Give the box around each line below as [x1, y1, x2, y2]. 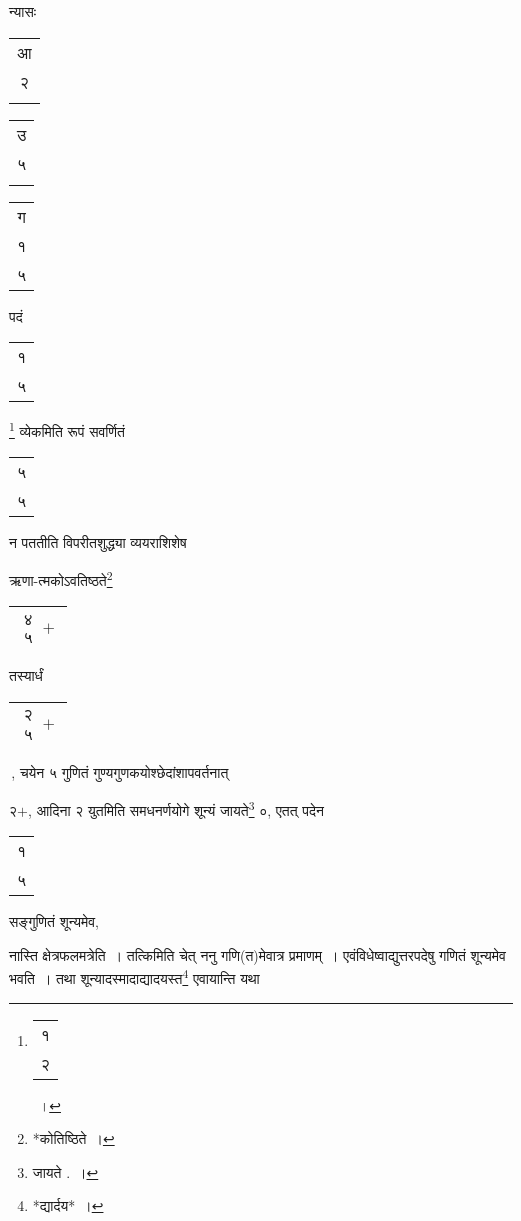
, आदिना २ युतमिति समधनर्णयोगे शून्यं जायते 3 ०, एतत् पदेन [27, 796, 324, 820]
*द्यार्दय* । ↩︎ [32, 1195, 104, 1216]
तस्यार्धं [9, 665, 43, 686]
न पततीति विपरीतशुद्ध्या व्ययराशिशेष [9, 532, 187, 553]
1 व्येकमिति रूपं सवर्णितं [9, 418, 125, 441]
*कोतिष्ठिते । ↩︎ [32, 1128, 115, 1149]
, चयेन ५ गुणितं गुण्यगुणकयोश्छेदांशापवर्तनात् [11, 762, 229, 783]
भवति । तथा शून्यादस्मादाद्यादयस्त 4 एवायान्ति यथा [9, 965, 260, 989]
